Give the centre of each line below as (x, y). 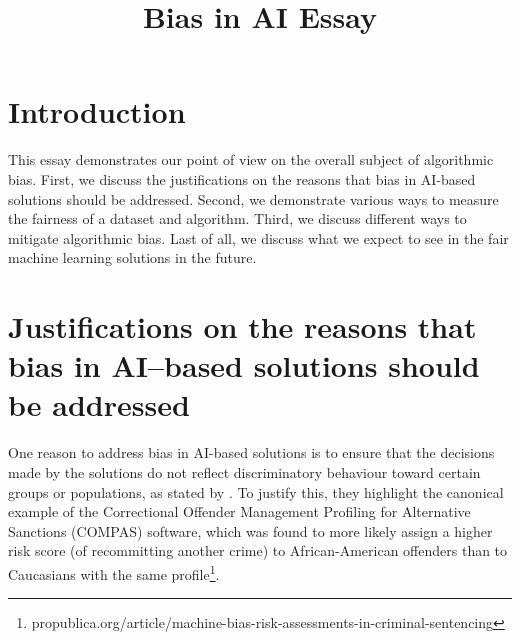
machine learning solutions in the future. (132, 257)
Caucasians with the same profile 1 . (114, 572)
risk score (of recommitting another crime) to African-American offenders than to (258, 550)
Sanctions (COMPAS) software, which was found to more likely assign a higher (250, 530)
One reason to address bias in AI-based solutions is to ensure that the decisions (251, 452)
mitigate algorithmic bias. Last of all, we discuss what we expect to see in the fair (258, 237)
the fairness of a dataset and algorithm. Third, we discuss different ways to (237, 218)
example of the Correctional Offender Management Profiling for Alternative (239, 511)
